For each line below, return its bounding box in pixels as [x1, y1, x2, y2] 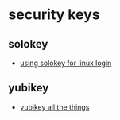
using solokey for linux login [19, 58, 112, 68]
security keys [8, 6, 101, 24]
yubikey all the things [19, 102, 90, 112]
